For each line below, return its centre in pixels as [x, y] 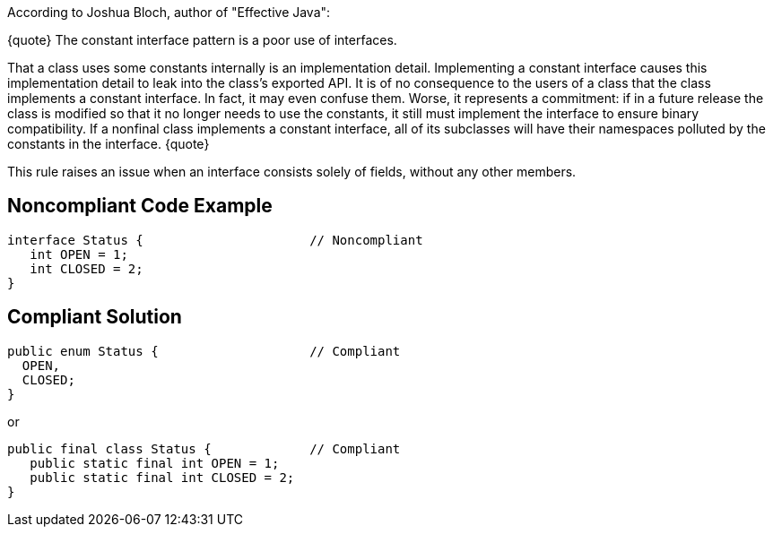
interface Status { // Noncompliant [215, 240]
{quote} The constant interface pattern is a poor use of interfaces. [202, 40]
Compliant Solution [95, 317]
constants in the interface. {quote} [109, 144]
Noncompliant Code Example [140, 206]
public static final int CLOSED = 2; [162, 477]
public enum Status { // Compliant [204, 351]
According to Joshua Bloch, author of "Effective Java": [169, 12]
